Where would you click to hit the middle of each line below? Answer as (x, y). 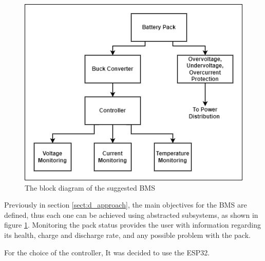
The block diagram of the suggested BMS (90, 187)
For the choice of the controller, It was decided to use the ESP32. (107, 252)
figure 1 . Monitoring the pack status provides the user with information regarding (132, 225)
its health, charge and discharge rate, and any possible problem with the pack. (127, 235)
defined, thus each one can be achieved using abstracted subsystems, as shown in (131, 215)
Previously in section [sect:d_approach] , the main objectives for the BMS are (126, 205)
